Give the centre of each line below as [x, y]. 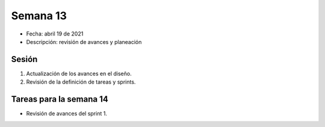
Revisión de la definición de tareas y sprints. [81, 82]
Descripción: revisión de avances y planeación [84, 42]
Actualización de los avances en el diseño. [79, 73]
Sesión [24, 59]
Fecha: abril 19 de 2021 [55, 34]
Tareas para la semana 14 [60, 99]
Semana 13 [39, 16]
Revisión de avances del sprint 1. [67, 114]
